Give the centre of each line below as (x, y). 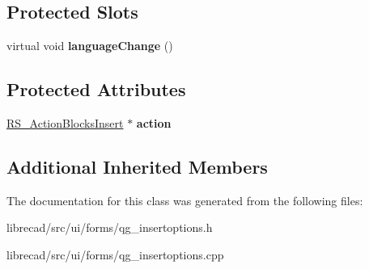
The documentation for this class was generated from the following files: (185, 200)
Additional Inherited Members (137, 166)
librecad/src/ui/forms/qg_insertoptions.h (110, 227)
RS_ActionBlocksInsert (65, 123)
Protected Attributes (96, 89)
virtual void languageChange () (90, 46)
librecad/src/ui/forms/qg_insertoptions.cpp (115, 254)
